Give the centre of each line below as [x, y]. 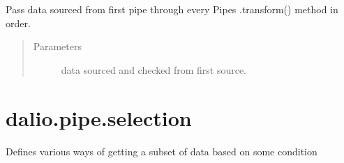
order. [18, 23]
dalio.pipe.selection [99, 117]
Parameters [57, 46]
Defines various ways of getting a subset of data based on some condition [162, 151]
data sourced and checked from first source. [154, 69]
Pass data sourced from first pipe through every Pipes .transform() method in [172, 9]
